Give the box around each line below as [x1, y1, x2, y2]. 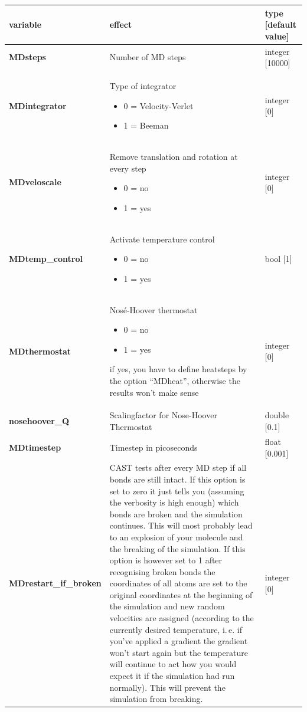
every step [109, 162, 146, 174]
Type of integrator [109, 79, 177, 91]
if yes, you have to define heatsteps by [109, 363, 247, 375]
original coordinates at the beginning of [109, 588, 253, 601]
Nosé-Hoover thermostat [109, 303, 198, 316]
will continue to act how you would [109, 658, 237, 670]
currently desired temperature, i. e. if [109, 623, 242, 635]
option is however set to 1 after [109, 554, 223, 566]
